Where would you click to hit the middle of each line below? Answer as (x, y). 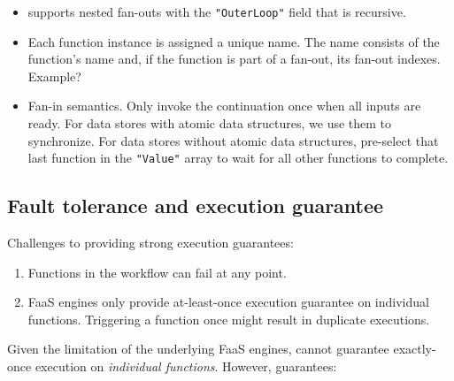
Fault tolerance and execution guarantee (196, 206)
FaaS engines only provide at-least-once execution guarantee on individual (228, 302)
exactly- (415, 349)
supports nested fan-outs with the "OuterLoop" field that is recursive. (217, 11)
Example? (54, 76)
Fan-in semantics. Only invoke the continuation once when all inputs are (224, 106)
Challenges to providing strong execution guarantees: (150, 243)
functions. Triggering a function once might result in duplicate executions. (229, 319)
